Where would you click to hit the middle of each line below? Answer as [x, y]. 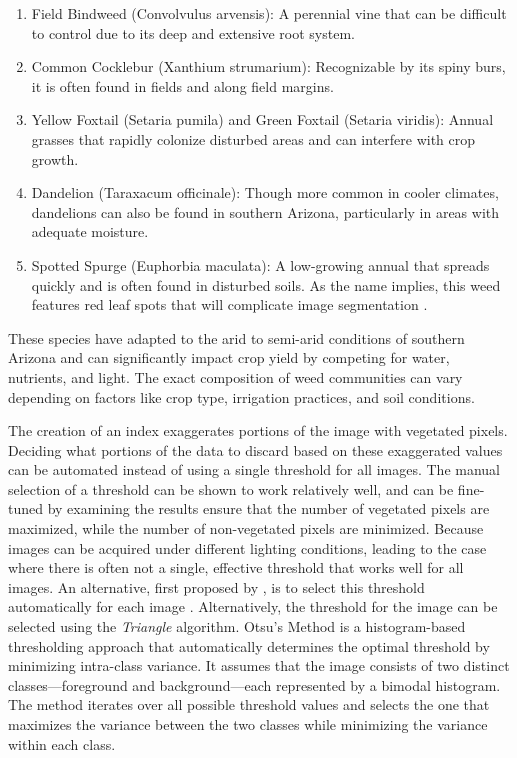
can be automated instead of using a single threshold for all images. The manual [254, 469]
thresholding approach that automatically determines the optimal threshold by [249, 645]
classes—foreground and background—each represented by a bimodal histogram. [254, 684]
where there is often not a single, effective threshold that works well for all [236, 567]
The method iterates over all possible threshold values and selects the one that [249, 704]
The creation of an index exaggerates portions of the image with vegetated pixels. [258, 430]
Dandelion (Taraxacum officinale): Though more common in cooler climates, [265, 192]
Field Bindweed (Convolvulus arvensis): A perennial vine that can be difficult [269, 13]
